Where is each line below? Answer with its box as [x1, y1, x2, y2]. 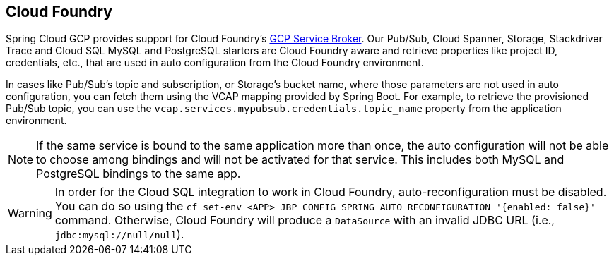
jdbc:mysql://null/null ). [54, 227, 184, 242]
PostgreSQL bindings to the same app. [36, 166, 241, 181]
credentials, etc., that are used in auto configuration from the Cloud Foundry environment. [6, 56, 424, 69]
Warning [8, 206, 52, 221]
